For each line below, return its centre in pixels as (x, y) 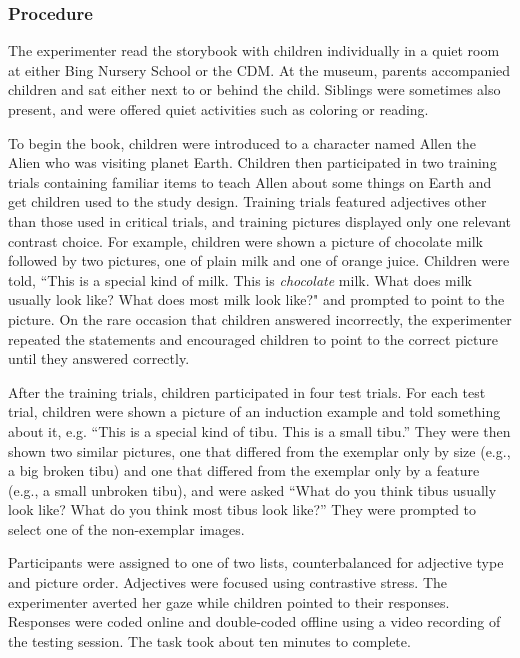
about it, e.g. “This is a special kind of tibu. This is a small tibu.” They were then (259, 430)
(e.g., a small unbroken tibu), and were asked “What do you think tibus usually (252, 489)
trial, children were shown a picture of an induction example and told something (254, 411)
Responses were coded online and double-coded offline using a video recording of (254, 621)
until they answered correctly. (99, 358)
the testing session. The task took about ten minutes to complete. (209, 640)
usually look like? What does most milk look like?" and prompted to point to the (256, 299)
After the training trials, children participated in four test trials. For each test (247, 391)
